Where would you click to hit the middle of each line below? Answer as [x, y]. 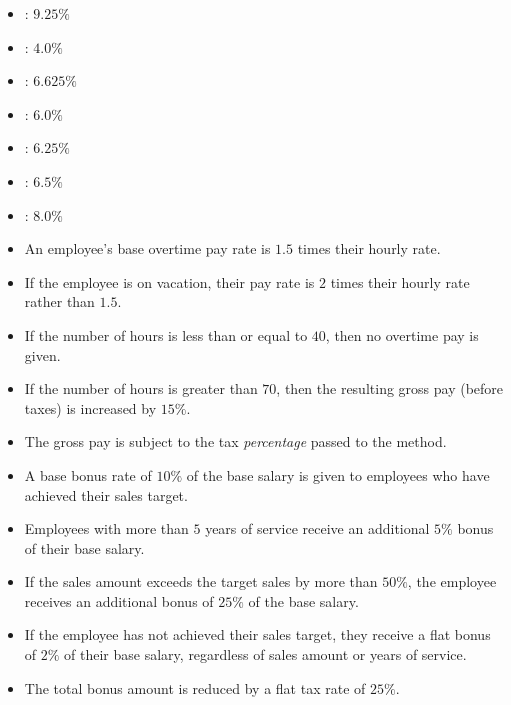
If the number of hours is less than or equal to [166, 334]
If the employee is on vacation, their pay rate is [169, 281]
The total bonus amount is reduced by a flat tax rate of [195, 687]
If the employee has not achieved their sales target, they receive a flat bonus [257, 634]
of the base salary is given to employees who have [338, 474]
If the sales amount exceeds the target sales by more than [201, 581]
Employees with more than [106, 528]
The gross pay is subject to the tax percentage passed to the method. [235, 441]
